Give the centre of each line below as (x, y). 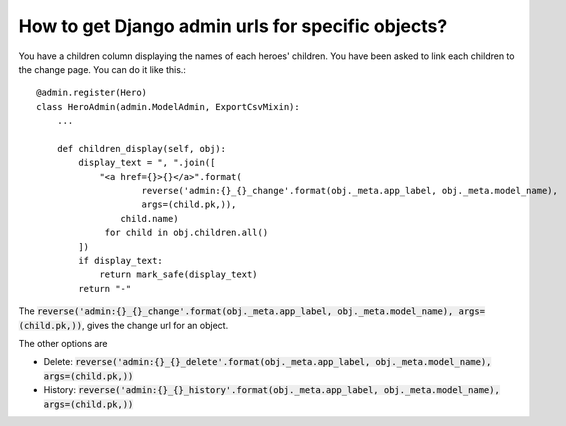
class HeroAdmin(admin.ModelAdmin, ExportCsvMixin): (168, 106)
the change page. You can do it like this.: (102, 69)
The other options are (63, 343)
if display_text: (121, 261)
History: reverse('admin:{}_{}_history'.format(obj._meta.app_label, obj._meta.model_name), (271, 390)
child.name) (149, 218)
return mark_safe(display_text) (179, 274)
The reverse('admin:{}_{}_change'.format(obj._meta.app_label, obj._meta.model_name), (236, 311)
